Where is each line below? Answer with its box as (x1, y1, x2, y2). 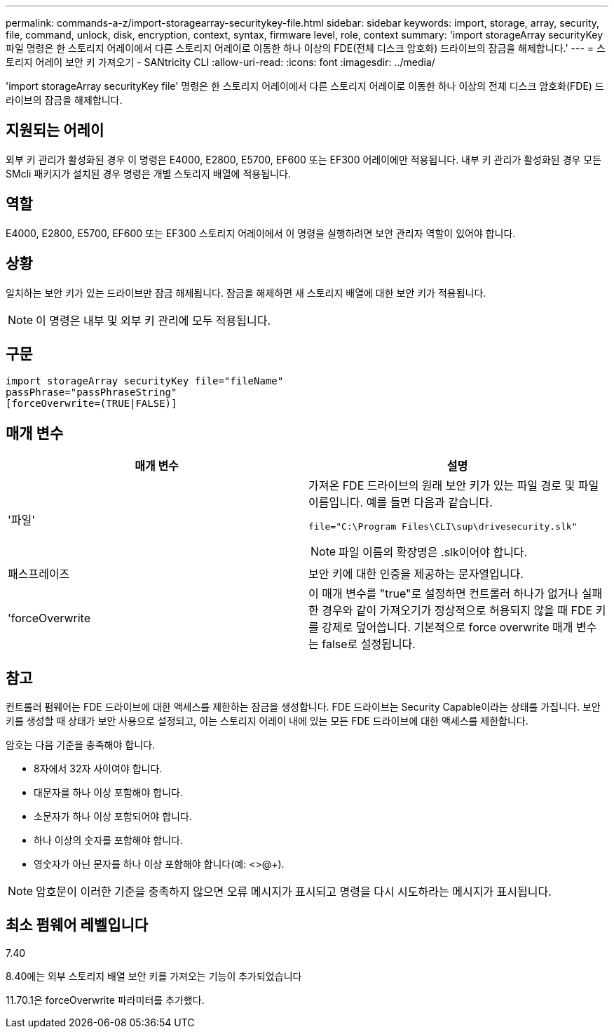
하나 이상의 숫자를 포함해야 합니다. (34, 834, 183, 847)
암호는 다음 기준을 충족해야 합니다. (6, 739, 155, 751)
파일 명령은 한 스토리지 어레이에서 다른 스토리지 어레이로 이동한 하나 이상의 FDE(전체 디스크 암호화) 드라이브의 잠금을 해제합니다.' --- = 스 (6, 42, 606, 54)
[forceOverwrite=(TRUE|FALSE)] (6, 398, 177, 410)
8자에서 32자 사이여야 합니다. (34, 763, 163, 775)
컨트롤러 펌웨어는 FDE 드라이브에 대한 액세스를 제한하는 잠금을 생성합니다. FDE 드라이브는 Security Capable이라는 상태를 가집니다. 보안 (6, 701, 601, 713)
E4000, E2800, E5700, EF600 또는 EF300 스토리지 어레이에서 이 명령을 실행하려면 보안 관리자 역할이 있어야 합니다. (6, 227, 516, 239)
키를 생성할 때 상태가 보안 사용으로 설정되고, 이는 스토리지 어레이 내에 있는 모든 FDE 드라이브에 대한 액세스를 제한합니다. (6, 715, 528, 727)
